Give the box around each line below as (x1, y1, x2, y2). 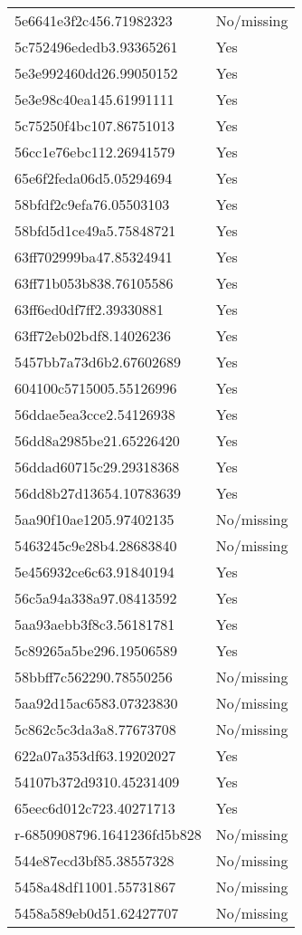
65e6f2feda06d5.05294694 (14, 167, 173, 188)
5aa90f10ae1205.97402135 (14, 509, 175, 530)
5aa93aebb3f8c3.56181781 (14, 614, 175, 634)
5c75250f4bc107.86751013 (14, 115, 175, 136)
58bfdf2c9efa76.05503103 (14, 194, 170, 215)
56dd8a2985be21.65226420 (14, 430, 180, 451)
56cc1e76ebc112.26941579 (14, 141, 175, 162)
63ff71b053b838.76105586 (14, 272, 174, 293)
